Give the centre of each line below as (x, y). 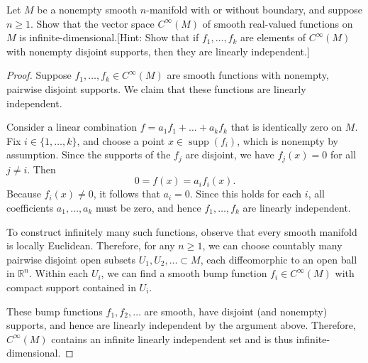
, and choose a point (121, 140)
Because (24, 194)
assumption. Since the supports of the (89, 155)
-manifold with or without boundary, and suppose (255, 9)
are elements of (273, 37)
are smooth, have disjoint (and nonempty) (236, 311)
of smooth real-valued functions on (278, 23)
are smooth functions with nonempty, (248, 75)
